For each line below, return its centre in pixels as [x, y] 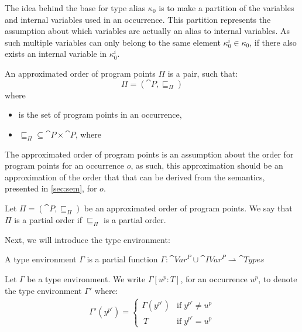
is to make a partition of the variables [227, 8]
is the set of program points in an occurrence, [100, 114]
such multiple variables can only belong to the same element [113, 42]
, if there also [273, 42]
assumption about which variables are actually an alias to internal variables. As [147, 31]
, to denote [278, 278]
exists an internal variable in [56, 54]
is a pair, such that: [203, 73]
